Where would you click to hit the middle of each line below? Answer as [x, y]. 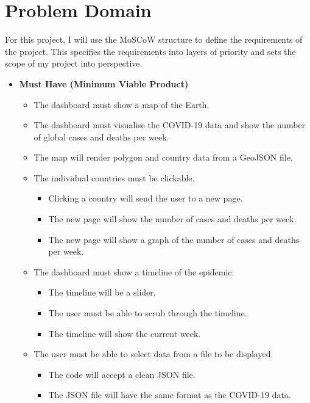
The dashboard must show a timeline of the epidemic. [134, 271]
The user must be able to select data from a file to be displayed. [153, 354]
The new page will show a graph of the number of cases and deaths [174, 239]
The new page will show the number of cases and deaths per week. [172, 219]
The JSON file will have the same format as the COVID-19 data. [170, 395]
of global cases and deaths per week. [101, 136]
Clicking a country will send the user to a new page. [146, 198]
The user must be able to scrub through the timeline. [148, 313]
